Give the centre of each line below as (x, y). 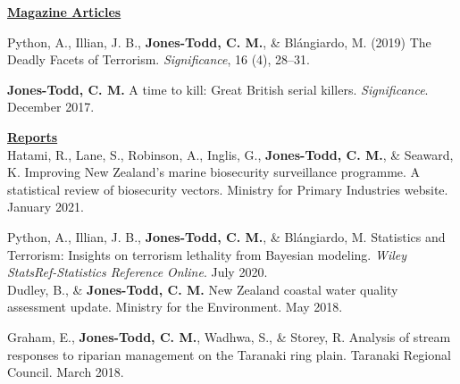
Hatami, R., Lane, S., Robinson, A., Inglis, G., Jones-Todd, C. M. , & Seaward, (230, 154)
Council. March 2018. (66, 372)
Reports (33, 136)
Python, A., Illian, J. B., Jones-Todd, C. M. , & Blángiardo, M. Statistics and (226, 236)
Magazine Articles (64, 12)
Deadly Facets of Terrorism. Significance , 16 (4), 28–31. (159, 59)
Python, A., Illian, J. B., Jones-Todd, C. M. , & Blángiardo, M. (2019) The (219, 42)
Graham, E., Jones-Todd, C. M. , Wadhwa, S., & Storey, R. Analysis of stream (229, 336)
